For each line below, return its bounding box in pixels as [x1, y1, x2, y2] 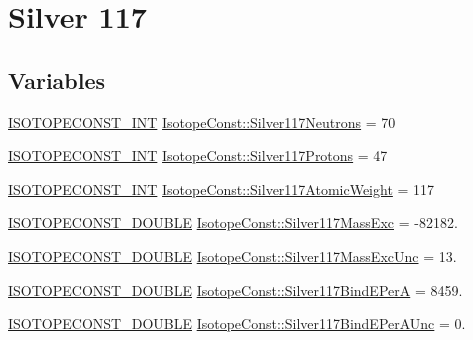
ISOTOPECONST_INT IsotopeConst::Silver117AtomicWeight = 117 [8, 178, 435, 199]
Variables [8, 64, 106, 95]
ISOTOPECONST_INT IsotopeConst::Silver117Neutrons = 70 [8, 111, 396, 132]
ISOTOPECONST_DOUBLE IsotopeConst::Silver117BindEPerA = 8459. [8, 279, 463, 300]
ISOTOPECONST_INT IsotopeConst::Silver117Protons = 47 [8, 145, 388, 166]
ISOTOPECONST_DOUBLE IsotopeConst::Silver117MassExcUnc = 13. [8, 245, 457, 266]
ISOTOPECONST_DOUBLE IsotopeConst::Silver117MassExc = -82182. [8, 212, 458, 233]
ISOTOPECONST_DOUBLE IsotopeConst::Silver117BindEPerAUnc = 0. [8, 313, 466, 334]
